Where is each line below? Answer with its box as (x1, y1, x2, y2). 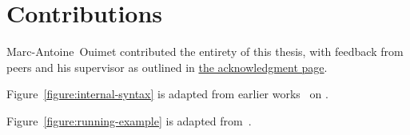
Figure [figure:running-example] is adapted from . (6, 112, 252, 129)
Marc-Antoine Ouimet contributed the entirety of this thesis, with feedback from (6, 43, 404, 60)
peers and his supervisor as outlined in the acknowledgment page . (6, 58, 328, 75)
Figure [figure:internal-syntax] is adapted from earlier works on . (6, 85, 328, 102)
